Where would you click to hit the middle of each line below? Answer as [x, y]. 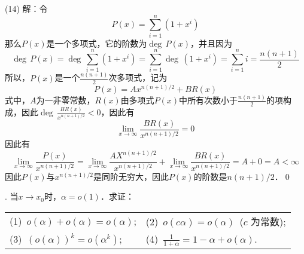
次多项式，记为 [138, 77]
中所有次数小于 [209, 100]
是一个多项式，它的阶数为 [97, 43]
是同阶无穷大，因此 [131, 176]
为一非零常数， [66, 100]
